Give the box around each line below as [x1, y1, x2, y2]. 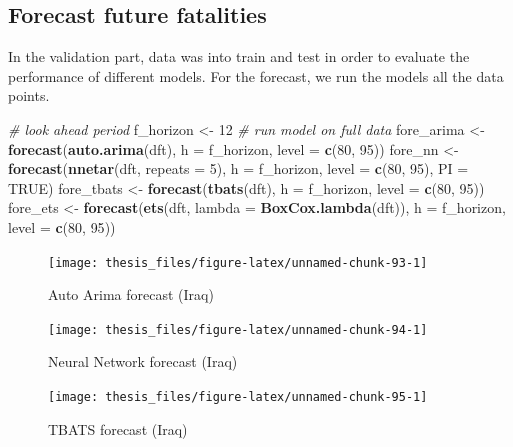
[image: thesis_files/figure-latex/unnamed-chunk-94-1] [48, 322, 428, 337]
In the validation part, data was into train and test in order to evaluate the [8, 46, 470, 67]
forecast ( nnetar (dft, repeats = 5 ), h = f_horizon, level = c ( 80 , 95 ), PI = [8, 158, 469, 179]
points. [8, 85, 50, 106]
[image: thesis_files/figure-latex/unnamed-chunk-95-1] [48, 390, 428, 405]
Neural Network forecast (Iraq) [48, 351, 238, 372]
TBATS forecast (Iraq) [48, 418, 188, 439]
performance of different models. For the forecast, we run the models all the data [8, 65, 504, 86]
